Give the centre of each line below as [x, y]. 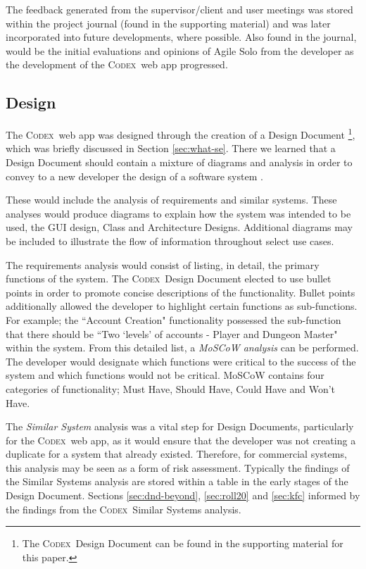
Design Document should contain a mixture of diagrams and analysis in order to [179, 162]
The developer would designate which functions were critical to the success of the [181, 361]
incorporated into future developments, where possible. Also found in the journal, [181, 37]
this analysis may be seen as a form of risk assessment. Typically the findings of [178, 467]
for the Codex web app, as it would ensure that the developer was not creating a [181, 440]
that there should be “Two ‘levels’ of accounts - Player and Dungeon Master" [172, 333]
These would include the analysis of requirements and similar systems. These [171, 200]
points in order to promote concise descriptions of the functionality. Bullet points [181, 292]
